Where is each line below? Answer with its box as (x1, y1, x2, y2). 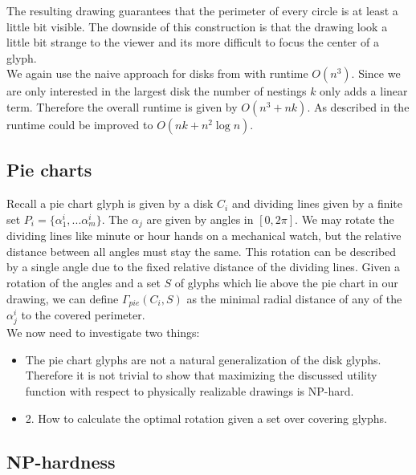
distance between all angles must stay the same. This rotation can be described (6, 242, 397, 259)
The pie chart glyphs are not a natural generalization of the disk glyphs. (25, 351, 381, 367)
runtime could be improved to (6, 116, 153, 132)
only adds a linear (320, 83, 408, 99)
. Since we (351, 65, 401, 82)
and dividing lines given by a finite (231, 195, 403, 212)
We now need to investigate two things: (6, 324, 200, 341)
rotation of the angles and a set (6, 274, 161, 290)
